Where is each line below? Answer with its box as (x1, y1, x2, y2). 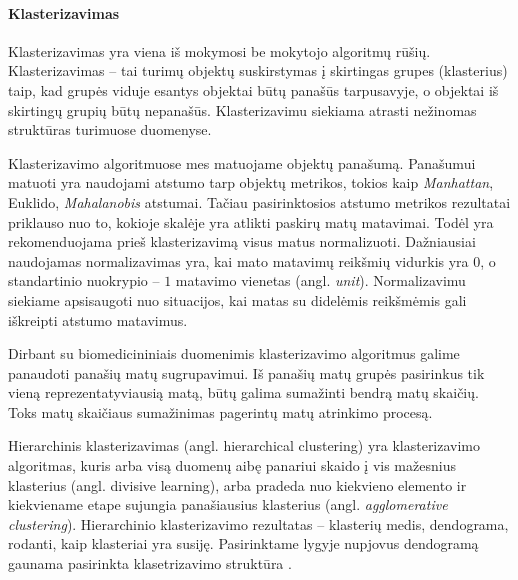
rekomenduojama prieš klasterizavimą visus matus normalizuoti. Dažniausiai (8, 231, 476, 252)
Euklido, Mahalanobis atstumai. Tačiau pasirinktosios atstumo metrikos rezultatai (8, 191, 511, 212)
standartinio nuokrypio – (8, 270, 160, 291)
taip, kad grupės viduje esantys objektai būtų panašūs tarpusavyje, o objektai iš (8, 79, 499, 100)
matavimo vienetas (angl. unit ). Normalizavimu (175, 270, 466, 291)
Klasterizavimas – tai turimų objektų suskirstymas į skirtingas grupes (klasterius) (8, 60, 508, 81)
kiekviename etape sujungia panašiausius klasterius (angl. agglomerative (8, 494, 448, 515)
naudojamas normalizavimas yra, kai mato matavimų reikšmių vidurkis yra (8, 250, 469, 271)
